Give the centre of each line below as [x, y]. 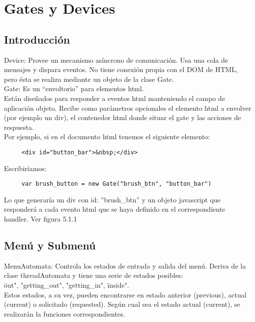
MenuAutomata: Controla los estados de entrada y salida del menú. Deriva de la [125, 265]
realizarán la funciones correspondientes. [65, 313]
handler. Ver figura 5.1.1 [41, 219]
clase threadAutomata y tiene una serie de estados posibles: [94, 275]
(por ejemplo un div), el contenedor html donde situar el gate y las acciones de [123, 117]
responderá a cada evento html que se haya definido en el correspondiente [115, 209]
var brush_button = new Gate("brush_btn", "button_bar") [116, 184]
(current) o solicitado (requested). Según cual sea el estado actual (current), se [122, 304]
